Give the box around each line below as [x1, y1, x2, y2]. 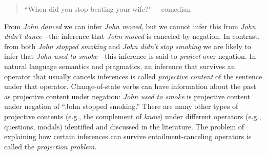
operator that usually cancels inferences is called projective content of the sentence [4, 71, 262, 81]
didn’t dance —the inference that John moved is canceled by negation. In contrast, [4, 31, 260, 41]
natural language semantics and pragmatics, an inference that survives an [4, 60, 235, 71]
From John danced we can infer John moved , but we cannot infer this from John [4, 20, 256, 31]
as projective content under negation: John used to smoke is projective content [4, 91, 251, 101]
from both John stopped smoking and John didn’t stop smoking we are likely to [4, 40, 251, 51]
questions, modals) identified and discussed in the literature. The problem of [4, 121, 244, 131]
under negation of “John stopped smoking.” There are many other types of [4, 101, 238, 112]
